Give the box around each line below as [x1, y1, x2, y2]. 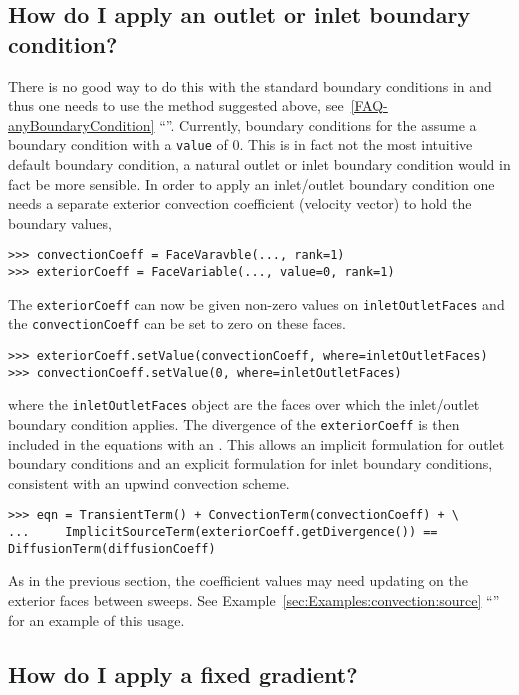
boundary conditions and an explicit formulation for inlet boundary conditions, [8, 453, 493, 474]
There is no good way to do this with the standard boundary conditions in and [8, 75, 492, 96]
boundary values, [8, 212, 112, 233]
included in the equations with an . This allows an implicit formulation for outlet [8, 433, 505, 454]
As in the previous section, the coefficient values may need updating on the [8, 570, 468, 591]
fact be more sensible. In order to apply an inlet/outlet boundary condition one [8, 173, 495, 194]
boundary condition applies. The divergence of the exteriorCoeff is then [8, 414, 460, 434]
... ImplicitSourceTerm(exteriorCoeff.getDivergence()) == [8, 525, 438, 540]
